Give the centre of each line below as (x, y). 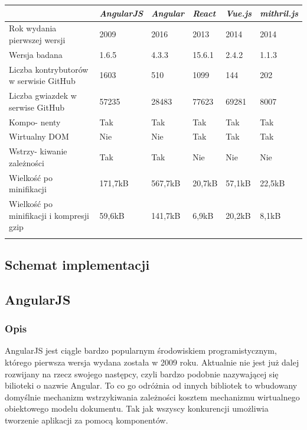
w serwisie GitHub (42, 81)
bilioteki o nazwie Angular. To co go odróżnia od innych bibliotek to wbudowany (151, 385)
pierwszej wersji (37, 39)
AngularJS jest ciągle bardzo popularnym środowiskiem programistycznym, (141, 350)
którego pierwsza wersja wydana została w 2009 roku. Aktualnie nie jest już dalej (152, 362)
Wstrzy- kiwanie (38, 151)
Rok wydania (33, 28)
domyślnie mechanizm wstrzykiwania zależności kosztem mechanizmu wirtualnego (152, 397)
